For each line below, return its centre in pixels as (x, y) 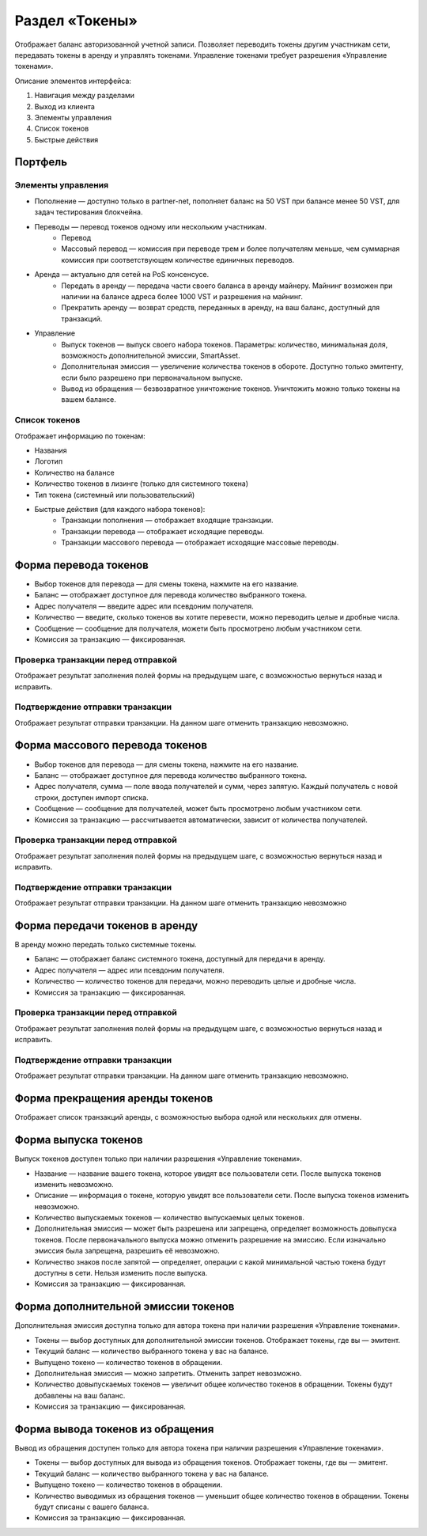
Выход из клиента (64, 106)
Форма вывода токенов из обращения (114, 1429)
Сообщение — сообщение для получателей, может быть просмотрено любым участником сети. (198, 809)
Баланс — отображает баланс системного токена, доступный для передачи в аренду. (180, 959)
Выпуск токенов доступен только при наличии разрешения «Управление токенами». (158, 1159)
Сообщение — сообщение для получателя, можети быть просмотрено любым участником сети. (198, 628)
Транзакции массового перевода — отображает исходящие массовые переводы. (200, 543)
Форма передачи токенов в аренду (106, 925)
